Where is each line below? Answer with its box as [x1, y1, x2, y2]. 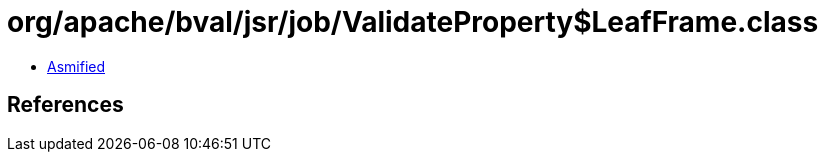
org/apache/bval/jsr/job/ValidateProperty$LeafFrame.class [7, 5, 819, 39]
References [7, 92, 124, 118]
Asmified [47, 57, 106, 75]
